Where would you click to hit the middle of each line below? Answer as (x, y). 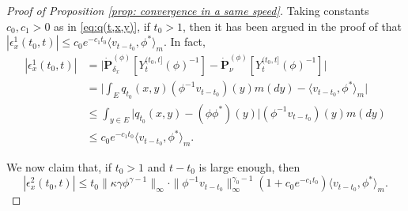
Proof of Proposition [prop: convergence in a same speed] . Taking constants (188, 10)
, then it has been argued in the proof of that (292, 26)
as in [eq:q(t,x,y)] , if (102, 26)
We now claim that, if (59, 166)
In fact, (188, 41)
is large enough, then (249, 166)
